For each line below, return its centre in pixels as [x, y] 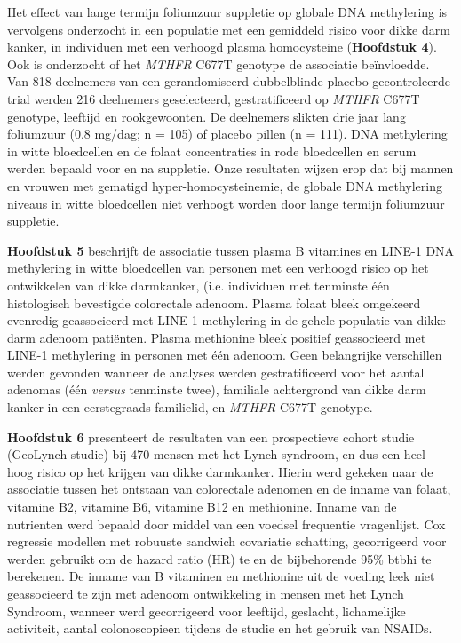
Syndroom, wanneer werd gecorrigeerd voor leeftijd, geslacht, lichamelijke [207, 611]
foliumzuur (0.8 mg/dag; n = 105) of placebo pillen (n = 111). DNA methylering [227, 134]
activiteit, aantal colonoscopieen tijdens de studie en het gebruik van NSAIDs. [220, 628]
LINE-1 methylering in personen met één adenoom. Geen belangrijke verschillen [225, 355]
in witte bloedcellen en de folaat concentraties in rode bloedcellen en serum [212, 151]
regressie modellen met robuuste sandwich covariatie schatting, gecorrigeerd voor [227, 541]
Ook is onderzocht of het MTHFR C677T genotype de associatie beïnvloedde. [219, 64]
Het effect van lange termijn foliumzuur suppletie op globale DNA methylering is [227, 12]
